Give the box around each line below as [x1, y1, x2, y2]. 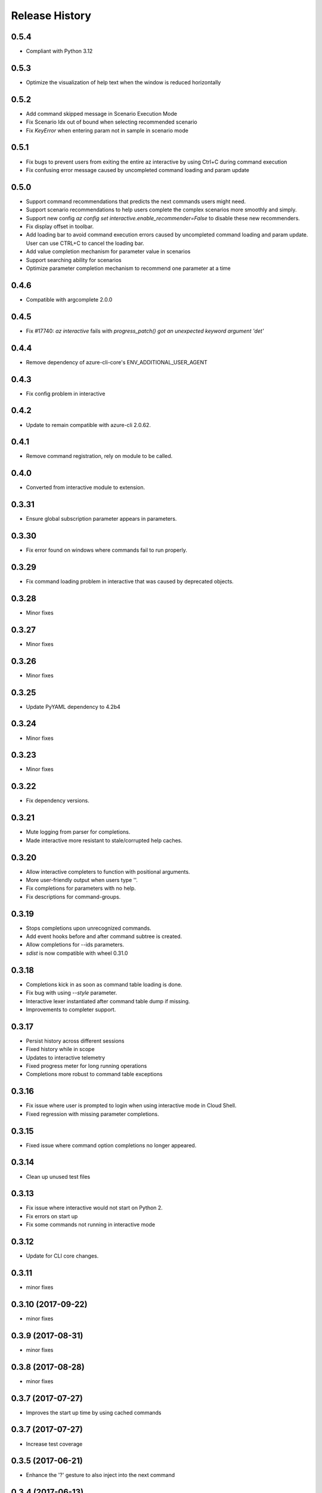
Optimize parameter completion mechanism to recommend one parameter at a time [26, 265, 231, 272]
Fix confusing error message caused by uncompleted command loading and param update [26, 166, 250, 173]
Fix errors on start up [26, 1212, 78, 1219]
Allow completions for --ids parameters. [26, 941, 125, 948]
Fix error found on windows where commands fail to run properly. [26, 546, 188, 554]
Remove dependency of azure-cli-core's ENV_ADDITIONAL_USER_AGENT [26, 358, 208, 365]
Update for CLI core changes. [26, 1252, 99, 1259]
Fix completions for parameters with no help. [26, 884, 137, 892]
